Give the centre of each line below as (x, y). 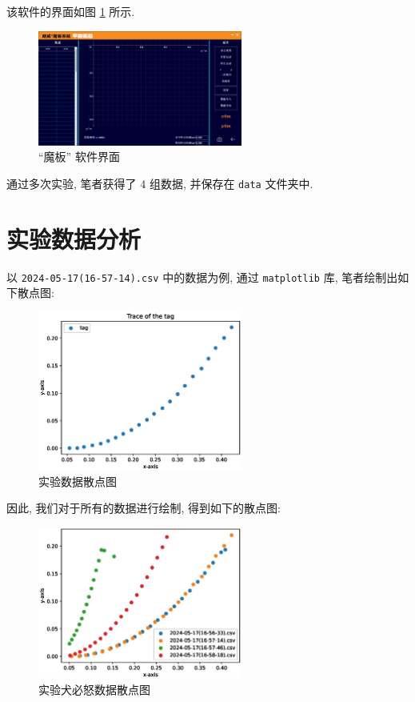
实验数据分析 (74, 238)
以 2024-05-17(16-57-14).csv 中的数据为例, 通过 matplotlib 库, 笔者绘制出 (202, 277)
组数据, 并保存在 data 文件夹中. (231, 183)
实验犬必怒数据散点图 (94, 689)
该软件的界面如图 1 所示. (71, 11)
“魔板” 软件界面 (79, 156)
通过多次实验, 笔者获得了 (72, 183)
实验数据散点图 (78, 481)
